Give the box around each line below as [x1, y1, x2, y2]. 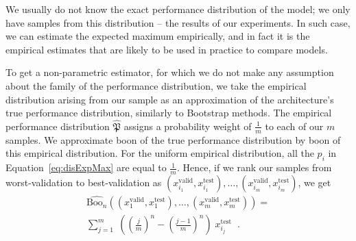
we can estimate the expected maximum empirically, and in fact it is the [5, 29, 310, 43]
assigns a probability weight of [123, 118, 252, 133]
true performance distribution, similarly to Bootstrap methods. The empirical [5, 105, 332, 120]
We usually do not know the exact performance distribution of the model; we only [5, 2, 351, 16]
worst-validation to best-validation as [5, 175, 162, 190]
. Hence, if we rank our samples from [176, 160, 332, 175]
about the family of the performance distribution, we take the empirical [5, 78, 307, 92]
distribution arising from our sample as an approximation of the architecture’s [5, 92, 334, 106]
